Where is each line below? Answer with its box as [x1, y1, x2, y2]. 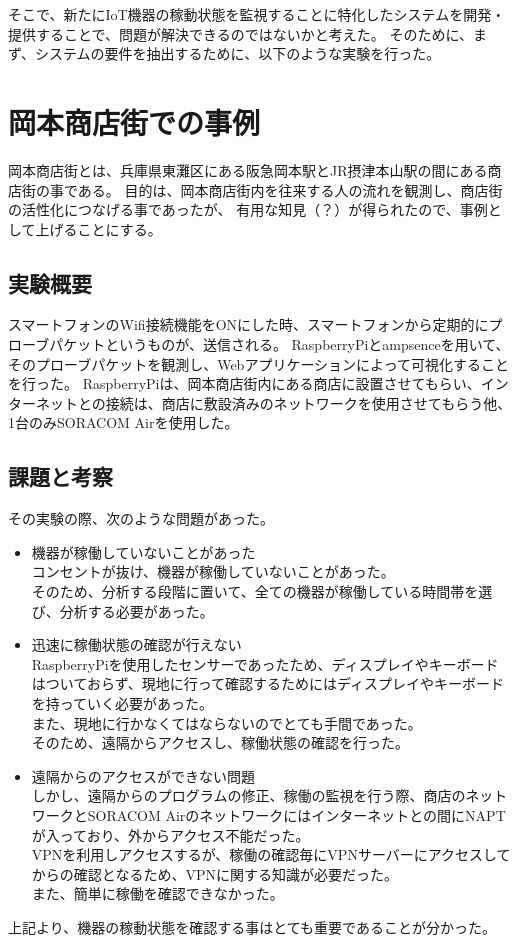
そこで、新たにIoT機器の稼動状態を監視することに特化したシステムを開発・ [8, 4, 506, 24]
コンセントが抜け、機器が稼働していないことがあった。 [31, 561, 395, 582]
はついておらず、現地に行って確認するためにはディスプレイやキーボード [31, 673, 505, 694]
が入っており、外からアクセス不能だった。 [31, 824, 310, 845]
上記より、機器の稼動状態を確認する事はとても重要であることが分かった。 [8, 916, 496, 937]
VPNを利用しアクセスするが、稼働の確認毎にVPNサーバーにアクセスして [31, 844, 511, 865]
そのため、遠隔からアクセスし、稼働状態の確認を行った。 [31, 732, 410, 753]
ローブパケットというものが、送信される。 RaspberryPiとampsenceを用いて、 [8, 334, 510, 355]
